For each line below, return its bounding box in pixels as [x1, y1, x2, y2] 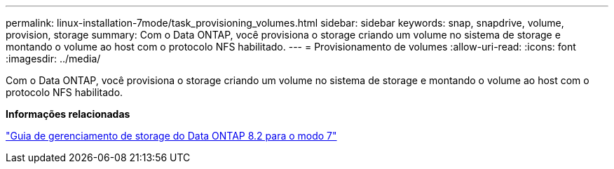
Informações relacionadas [6, 108, 130, 120]
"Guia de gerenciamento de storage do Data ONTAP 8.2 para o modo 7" [6, 130, 337, 142]
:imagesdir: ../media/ [6, 53, 101, 65]
